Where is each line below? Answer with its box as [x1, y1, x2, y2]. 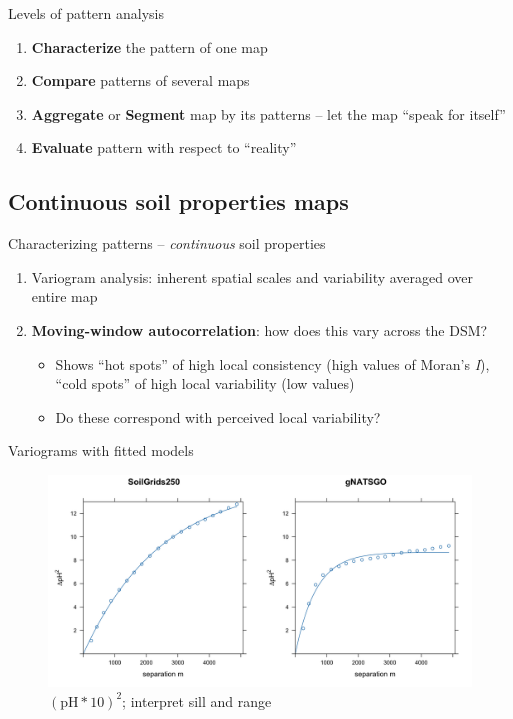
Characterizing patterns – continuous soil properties [8, 233, 326, 254]
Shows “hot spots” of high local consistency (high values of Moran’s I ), [55, 353, 490, 374]
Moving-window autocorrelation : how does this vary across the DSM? [31, 319, 488, 340]
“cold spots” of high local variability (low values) [55, 373, 355, 394]
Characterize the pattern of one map [31, 36, 268, 57]
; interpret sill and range [122, 690, 272, 711]
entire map [31, 286, 98, 307]
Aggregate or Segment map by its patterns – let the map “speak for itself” [31, 103, 506, 124]
